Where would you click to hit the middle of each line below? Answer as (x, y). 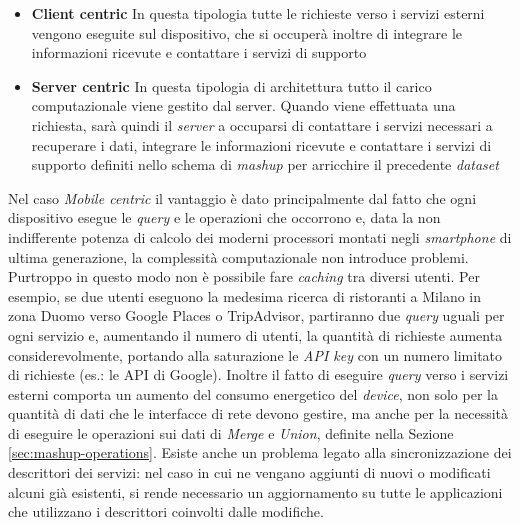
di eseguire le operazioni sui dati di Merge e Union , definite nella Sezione (231, 432)
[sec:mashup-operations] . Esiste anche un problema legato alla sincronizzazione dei (260, 452)
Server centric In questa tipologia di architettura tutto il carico (231, 85)
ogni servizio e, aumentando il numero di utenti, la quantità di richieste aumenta (255, 334)
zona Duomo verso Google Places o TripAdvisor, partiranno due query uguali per (256, 315)
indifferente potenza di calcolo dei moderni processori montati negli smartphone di (260, 236)
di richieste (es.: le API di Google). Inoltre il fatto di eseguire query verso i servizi (258, 374)
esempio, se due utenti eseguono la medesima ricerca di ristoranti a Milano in (245, 295)
